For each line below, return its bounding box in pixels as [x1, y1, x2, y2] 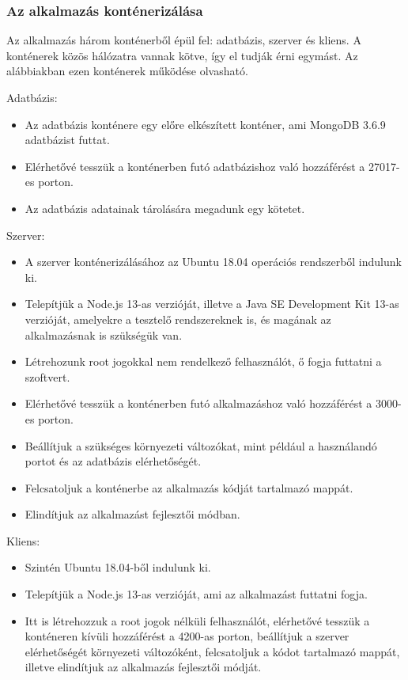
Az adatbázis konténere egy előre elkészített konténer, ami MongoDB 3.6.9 [25, 116, 386, 132]
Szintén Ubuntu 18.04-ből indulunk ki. [25, 559, 211, 576]
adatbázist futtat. [25, 131, 110, 148]
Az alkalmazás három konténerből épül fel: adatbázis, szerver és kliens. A [6, 32, 361, 48]
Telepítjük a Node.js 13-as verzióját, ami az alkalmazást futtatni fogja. [25, 586, 368, 602]
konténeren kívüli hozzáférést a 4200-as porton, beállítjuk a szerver [25, 628, 349, 644]
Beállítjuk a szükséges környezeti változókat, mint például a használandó [25, 437, 377, 454]
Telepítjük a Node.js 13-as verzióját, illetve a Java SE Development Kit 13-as [25, 295, 399, 312]
